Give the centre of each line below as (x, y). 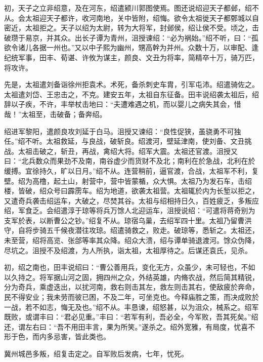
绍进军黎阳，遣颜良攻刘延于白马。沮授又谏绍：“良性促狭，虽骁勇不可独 (123, 131)
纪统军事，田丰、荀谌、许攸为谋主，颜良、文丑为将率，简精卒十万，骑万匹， (131, 57)
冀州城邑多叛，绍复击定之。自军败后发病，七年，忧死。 (96, 353)
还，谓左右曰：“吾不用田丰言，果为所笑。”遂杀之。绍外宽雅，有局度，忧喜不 (130, 326)
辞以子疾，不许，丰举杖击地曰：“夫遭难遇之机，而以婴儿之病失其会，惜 (123, 104)
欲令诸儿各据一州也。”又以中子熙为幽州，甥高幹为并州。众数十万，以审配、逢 (131, 47)
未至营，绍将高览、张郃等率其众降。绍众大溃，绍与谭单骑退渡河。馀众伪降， (131, 240)
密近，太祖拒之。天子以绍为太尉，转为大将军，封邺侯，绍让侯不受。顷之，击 (131, 28)
